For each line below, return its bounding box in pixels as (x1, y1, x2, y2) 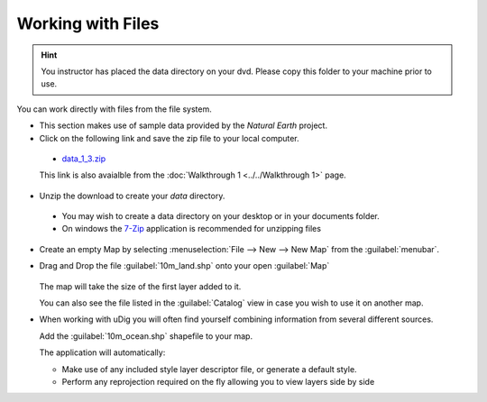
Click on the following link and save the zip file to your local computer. (39, 132, 299, 143)
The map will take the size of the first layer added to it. (39, 280, 242, 292)
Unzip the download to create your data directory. (39, 190, 225, 201)
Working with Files (16, 14, 160, 33)
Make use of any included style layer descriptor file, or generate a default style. (61, 363, 357, 374)
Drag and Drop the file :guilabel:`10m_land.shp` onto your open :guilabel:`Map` (39, 260, 330, 271)
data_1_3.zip (61, 153, 106, 164)
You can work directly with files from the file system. (16, 104, 212, 114)
